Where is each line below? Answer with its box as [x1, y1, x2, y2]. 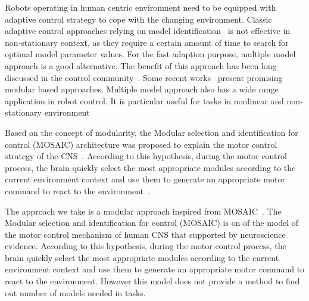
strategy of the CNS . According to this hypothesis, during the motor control [5, 150, 287, 162]
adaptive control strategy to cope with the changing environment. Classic [5, 13, 272, 25]
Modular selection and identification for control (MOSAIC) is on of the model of [5, 216, 299, 229]
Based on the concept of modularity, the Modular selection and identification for [5, 126, 298, 138]
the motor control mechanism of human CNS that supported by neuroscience [5, 228, 286, 240]
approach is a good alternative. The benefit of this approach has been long [5, 59, 277, 72]
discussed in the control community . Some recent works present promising [5, 71, 283, 83]
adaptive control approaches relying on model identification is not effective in [5, 24, 291, 37]
